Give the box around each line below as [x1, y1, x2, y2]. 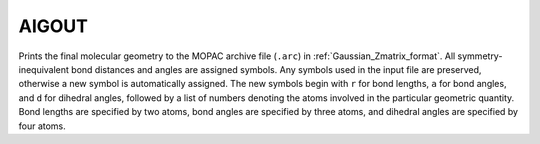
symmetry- [457, 50, 503, 62]
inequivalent [18, 63, 70, 75]
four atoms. [18, 120, 67, 132]
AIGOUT [18, 15, 89, 37]
